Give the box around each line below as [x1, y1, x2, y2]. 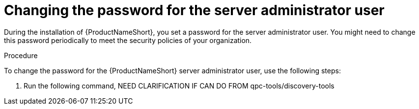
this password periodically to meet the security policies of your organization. [4, 36, 252, 44]
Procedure [4, 51, 38, 60]
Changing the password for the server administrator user [4, 2, 385, 19]
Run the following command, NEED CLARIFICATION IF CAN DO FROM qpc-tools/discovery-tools [24, 81, 335, 90]
